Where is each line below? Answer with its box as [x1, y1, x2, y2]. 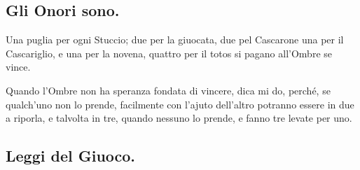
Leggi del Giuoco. [6, 145, 136, 167]
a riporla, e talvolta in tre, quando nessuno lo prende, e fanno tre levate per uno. [6, 111, 352, 125]
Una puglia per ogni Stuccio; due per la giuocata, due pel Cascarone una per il [6, 32, 344, 47]
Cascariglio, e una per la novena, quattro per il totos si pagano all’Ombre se [6, 45, 333, 60]
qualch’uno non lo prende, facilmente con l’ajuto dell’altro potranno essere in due [6, 97, 354, 111]
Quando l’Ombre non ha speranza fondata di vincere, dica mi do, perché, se [6, 83, 331, 97]
